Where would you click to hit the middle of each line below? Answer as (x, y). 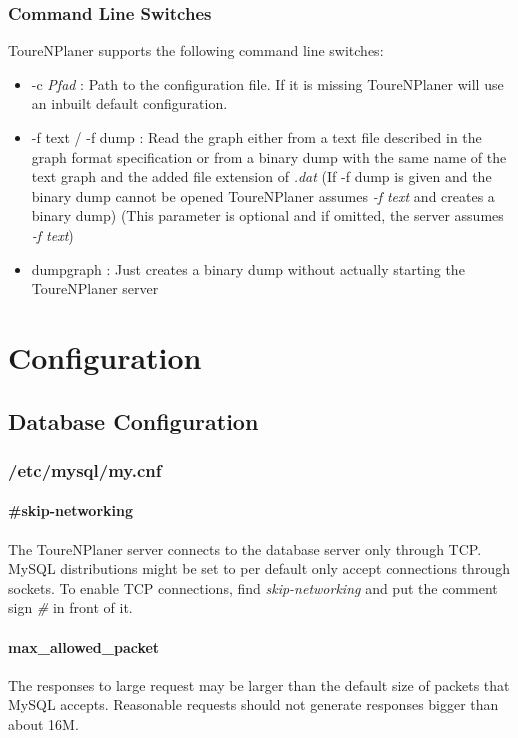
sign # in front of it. (70, 607)
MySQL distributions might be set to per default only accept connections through (259, 568)
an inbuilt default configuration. (129, 103)
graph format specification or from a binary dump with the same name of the (269, 156)
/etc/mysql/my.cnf (85, 469)
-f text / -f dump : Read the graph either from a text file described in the (256, 137)
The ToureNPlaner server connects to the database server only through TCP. (245, 548)
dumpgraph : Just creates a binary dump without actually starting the (248, 268)
